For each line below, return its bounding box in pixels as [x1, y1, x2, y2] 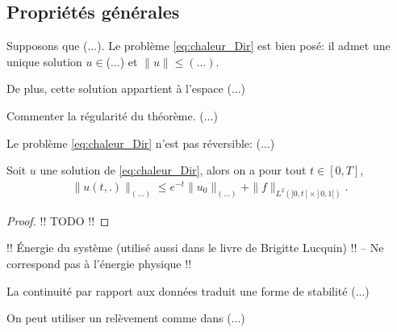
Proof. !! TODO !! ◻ [6, 212, 110, 229]
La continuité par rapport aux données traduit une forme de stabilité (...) [6, 282, 370, 299]
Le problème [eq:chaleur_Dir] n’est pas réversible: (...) [6, 134, 275, 151]
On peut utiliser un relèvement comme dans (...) [6, 309, 245, 326]
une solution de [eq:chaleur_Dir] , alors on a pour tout [40, 162, 307, 179]
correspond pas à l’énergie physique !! [6, 254, 192, 271]
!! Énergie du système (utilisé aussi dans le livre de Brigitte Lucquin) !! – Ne [6, 239, 384, 256]
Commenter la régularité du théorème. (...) [6, 107, 218, 124]
